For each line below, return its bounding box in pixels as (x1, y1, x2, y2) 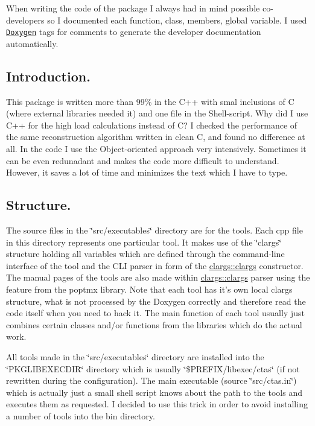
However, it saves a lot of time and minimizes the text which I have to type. (6, 166, 288, 179)
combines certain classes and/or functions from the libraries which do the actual (6, 318, 302, 331)
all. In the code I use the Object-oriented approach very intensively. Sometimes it (6, 142, 307, 155)
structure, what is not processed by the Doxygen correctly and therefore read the (6, 294, 306, 307)
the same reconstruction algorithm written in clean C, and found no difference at (6, 130, 305, 143)
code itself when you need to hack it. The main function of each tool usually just (6, 307, 305, 319)
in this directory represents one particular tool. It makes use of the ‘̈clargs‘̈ (6, 235, 282, 248)
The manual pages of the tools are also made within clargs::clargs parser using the (6, 271, 310, 284)
